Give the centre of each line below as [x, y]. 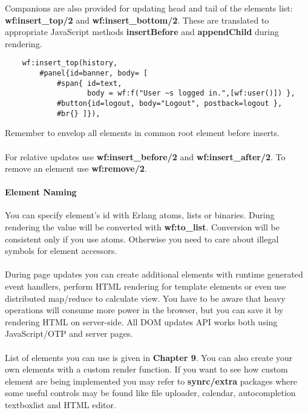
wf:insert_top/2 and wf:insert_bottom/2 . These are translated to [137, 20]
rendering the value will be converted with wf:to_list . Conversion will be [142, 227]
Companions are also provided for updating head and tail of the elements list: [149, 8]
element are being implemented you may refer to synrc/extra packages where [151, 381]
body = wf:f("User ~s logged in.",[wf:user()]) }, [191, 93]
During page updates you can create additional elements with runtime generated [154, 274]
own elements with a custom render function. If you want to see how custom [146, 369]
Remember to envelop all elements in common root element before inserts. [142, 133]
